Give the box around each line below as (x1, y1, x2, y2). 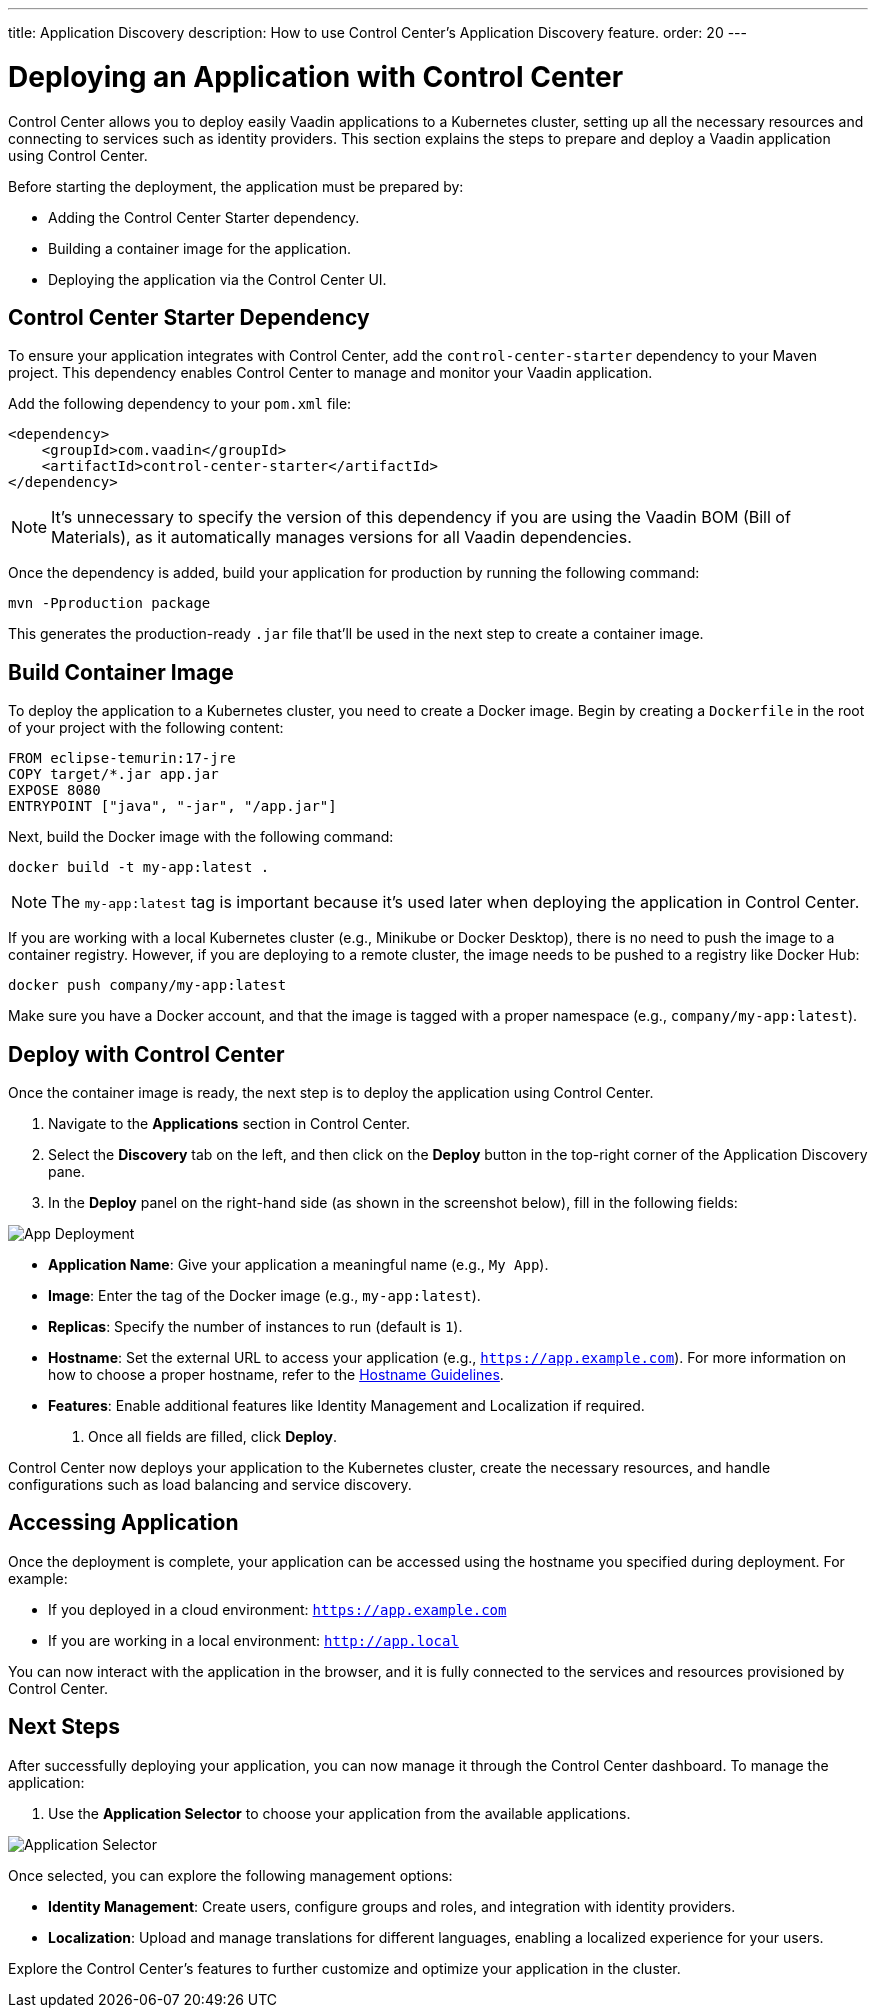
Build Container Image (8, 659, 234, 685)
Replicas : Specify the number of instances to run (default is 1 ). (48, 1318, 463, 1336)
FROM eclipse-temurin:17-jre (8, 750, 236, 767)
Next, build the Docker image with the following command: (8, 828, 394, 846)
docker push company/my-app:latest (8, 977, 287, 994)
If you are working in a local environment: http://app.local (48, 1631, 459, 1649)
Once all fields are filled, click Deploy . (88, 1428, 338, 1446)
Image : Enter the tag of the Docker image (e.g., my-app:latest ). (48, 1287, 481, 1305)
